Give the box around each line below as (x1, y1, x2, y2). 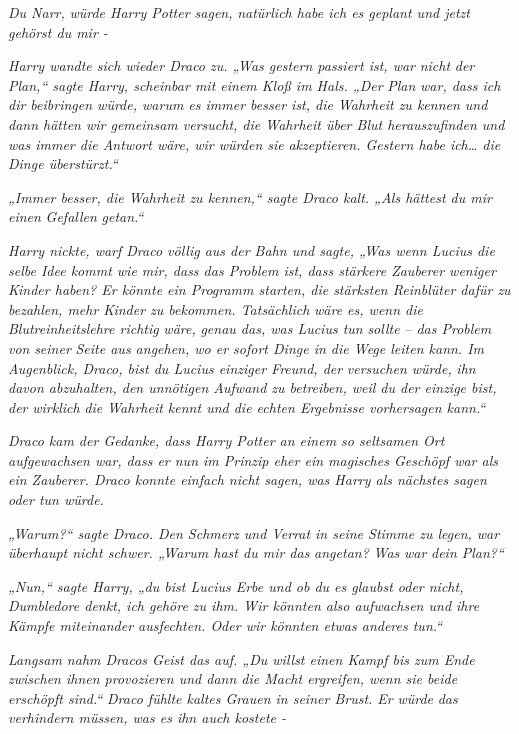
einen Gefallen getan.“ (8, 206, 144, 227)
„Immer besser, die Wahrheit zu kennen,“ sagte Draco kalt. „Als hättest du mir (8, 186, 492, 207)
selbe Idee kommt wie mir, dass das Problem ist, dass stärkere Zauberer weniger (8, 259, 496, 280)
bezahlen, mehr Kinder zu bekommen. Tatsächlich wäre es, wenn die (8, 298, 423, 319)
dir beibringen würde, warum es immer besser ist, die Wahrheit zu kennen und (8, 94, 488, 115)
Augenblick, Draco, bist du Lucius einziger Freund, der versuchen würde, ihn (8, 357, 476, 378)
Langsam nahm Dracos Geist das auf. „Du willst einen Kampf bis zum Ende (8, 648, 475, 669)
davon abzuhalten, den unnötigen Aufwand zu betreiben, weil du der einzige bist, (8, 377, 497, 398)
